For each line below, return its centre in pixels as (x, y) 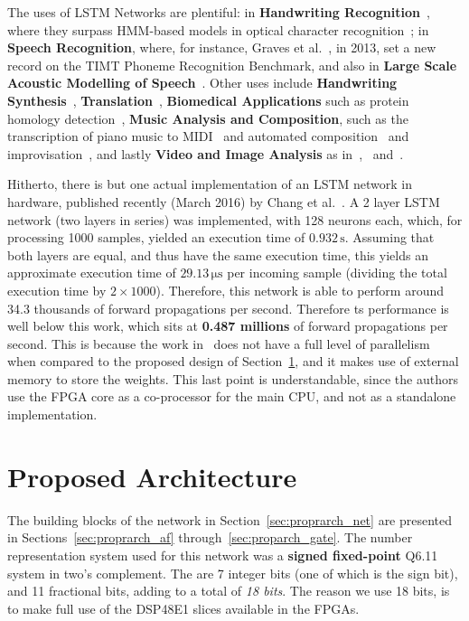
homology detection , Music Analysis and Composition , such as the (208, 118)
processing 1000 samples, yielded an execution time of (156, 237)
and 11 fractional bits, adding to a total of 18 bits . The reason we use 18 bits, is (229, 591)
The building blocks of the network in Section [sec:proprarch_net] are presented (230, 519)
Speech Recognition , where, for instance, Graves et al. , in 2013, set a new (222, 47)
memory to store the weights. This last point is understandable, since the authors (233, 378)
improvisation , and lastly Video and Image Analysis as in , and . (206, 153)
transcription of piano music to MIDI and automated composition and (208, 136)
